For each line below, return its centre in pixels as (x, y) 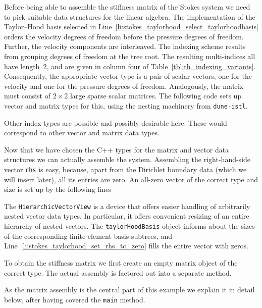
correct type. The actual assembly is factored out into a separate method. (118, 272)
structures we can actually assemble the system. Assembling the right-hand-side (127, 159)
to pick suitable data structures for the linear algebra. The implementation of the (130, 16)
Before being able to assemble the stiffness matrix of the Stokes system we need (127, 7)
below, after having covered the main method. (75, 299)
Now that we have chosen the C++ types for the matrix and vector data (117, 149)
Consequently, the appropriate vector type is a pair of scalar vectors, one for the (128, 76)
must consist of (27, 96)
